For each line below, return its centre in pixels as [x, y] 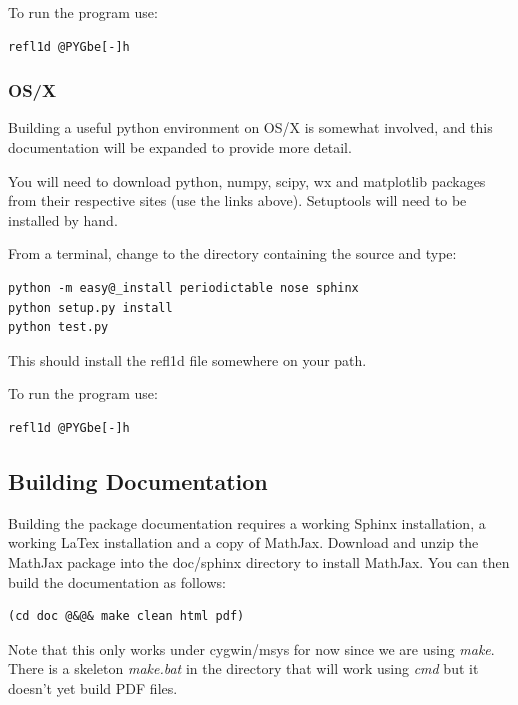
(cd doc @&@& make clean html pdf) [126, 616]
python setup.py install [90, 307]
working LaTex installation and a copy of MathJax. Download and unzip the [243, 542]
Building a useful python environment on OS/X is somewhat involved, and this [250, 127]
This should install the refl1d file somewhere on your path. [187, 359]
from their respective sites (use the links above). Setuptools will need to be [237, 200]
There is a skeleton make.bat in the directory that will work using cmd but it [243, 668]
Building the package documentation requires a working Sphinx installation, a [247, 522]
